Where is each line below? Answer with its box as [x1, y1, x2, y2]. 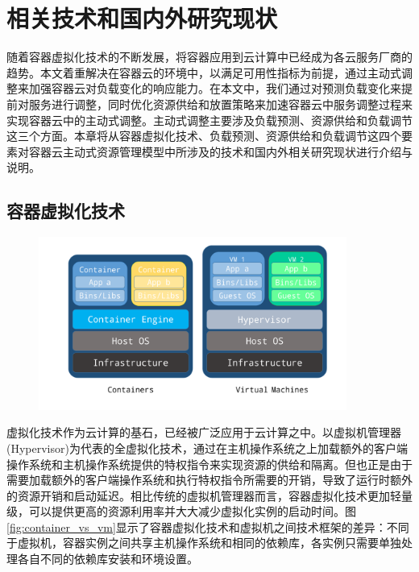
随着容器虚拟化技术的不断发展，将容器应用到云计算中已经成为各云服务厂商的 [6, 48, 413, 65]
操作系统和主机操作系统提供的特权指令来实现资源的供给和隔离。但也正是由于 [6, 455, 413, 472]
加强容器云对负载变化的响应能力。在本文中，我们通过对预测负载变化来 [28, 80, 401, 97]
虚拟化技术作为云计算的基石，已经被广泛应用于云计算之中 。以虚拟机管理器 [6, 424, 401, 441]
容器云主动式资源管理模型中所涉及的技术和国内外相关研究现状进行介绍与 [28, 143, 413, 160]
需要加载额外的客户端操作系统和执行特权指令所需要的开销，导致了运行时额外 [6, 471, 413, 488]
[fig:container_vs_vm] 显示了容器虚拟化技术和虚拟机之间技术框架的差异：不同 [6, 518, 409, 535]
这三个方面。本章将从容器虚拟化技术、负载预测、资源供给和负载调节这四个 [6, 127, 401, 144]
